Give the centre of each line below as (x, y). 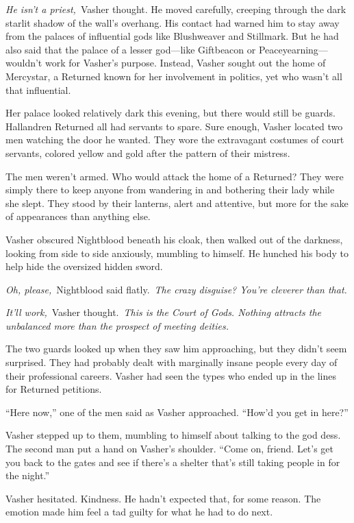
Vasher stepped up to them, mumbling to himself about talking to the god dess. (173, 435)
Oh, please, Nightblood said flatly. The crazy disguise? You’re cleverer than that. (176, 289)
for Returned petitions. (54, 389)
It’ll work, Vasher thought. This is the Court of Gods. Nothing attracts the (164, 312)
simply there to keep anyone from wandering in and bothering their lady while (170, 190)
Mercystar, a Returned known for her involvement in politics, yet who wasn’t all (174, 76)
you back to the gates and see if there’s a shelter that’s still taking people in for (173, 462)
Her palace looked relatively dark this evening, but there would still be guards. (170, 113)
